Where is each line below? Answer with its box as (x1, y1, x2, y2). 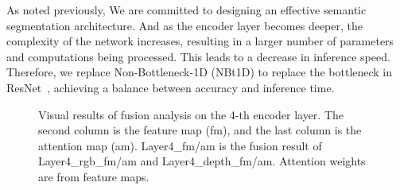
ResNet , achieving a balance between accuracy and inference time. (6, 79, 335, 95)
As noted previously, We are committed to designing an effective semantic (6, 2, 367, 17)
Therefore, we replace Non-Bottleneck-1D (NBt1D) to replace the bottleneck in (6, 64, 393, 80)
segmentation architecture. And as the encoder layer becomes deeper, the (6, 17, 363, 33)
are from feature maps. (38, 168, 150, 184)
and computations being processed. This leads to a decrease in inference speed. (6, 48, 390, 64)
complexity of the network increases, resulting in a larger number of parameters (6, 33, 394, 49)
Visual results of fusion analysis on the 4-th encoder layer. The (38, 106, 344, 122)
